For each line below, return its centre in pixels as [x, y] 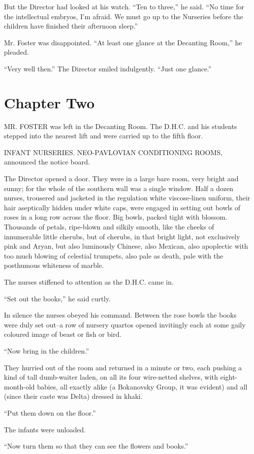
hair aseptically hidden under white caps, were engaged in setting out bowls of [122, 207]
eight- [229, 377]
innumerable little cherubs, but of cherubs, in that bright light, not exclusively [122, 236]
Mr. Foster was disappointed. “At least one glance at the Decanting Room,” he [123, 42]
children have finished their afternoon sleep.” [71, 26]
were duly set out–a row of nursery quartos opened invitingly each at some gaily [125, 324]
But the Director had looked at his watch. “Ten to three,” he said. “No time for [124, 6]
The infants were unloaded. [45, 429]
